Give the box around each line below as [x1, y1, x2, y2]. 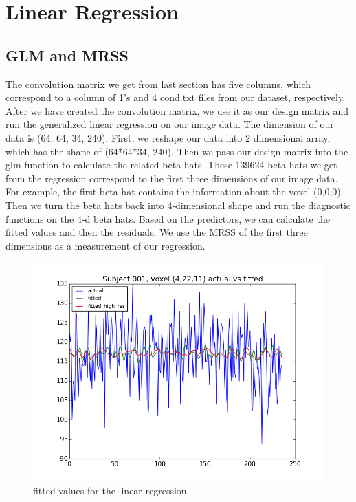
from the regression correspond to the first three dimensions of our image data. [5, 171, 338, 185]
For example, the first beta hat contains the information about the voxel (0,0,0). [5, 184, 344, 199]
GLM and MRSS [5, 44, 129, 65]
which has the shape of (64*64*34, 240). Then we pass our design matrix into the [5, 144, 348, 158]
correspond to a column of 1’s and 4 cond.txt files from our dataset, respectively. [5, 90, 346, 105]
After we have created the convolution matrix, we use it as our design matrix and [5, 103, 348, 118]
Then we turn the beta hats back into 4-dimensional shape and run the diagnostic [5, 197, 351, 212]
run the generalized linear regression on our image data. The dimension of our [5, 117, 334, 131]
